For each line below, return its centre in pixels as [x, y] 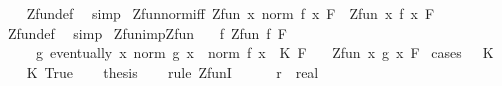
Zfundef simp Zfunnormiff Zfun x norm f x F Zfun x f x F [230, 13]
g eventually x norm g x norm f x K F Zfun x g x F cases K [264, 52]
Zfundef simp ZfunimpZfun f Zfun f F [147, 32]
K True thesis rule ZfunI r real [172, 71]
